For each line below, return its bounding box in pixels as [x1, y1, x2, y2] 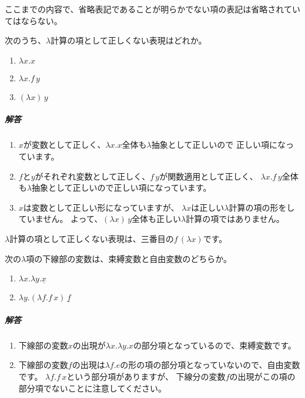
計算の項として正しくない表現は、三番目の [9, 232, 174, 244]
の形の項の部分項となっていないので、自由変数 [120, 359, 300, 371]
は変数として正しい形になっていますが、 [23, 201, 179, 213]
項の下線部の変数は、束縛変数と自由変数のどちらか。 [26, 252, 232, 264]
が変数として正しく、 [23, 138, 106, 151]
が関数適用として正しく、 [159, 170, 258, 182]
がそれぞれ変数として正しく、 [35, 170, 150, 182]
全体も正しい [132, 213, 182, 225]
